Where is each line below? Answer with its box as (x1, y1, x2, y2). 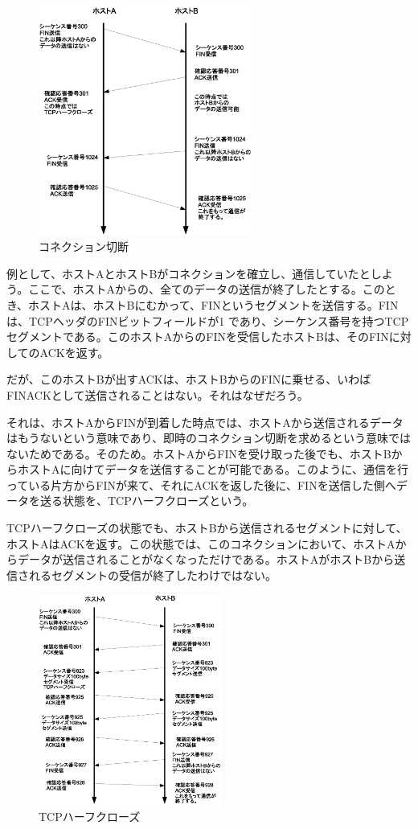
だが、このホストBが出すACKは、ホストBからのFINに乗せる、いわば (6, 371, 371, 388)
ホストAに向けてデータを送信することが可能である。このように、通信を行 (17, 461, 408, 478)
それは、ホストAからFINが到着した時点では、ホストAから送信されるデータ (6, 413, 404, 430)
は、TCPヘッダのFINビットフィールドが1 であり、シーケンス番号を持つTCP (6, 312, 409, 329)
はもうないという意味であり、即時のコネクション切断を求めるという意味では (6, 429, 411, 446)
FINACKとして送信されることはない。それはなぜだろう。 (6, 386, 309, 403)
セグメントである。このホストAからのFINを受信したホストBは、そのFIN (6, 328, 389, 345)
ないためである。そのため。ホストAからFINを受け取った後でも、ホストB (6, 445, 391, 462)
